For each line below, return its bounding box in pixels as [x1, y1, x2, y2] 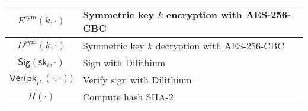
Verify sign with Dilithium [82, 73, 192, 86]
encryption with [166, 8, 242, 21]
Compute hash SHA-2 [82, 90, 174, 103]
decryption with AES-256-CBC [155, 39, 284, 52]
